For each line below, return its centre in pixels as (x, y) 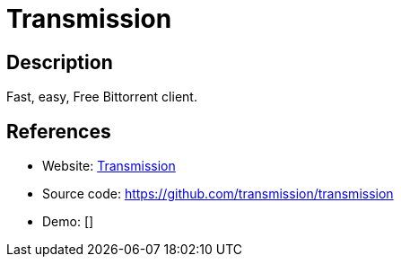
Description (60, 62)
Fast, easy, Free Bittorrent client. (102, 97)
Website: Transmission (109, 166)
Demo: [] (68, 222)
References (59, 131)
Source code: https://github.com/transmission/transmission (218, 194)
